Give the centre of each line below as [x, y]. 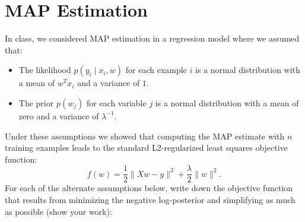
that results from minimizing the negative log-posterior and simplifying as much [150, 199]
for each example [156, 70]
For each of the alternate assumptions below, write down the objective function [149, 188]
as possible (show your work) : [58, 211]
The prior [36, 102]
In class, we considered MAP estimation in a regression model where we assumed [152, 38]
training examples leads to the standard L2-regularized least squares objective [146, 148]
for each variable [116, 102]
